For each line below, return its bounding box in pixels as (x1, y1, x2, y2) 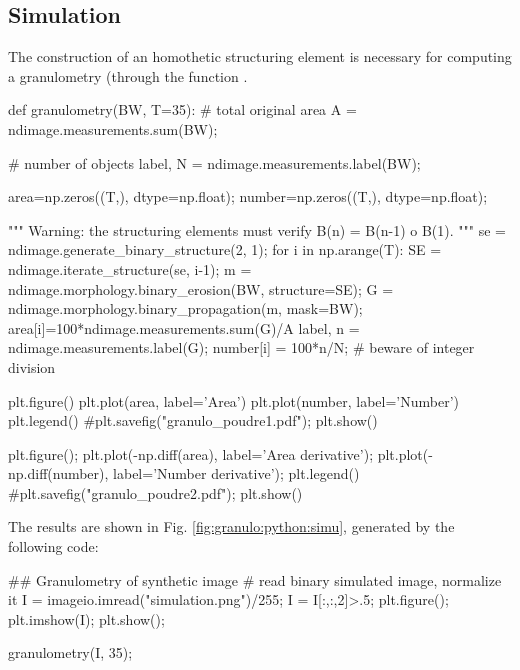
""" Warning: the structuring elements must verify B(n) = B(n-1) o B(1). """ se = (8, 219, 506, 240)
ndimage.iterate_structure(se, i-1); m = (8, 258, 252, 279)
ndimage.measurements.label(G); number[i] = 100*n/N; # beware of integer (8, 337, 475, 358)
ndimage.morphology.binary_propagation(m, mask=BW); (8, 298, 363, 319)
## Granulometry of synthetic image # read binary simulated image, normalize (8, 569, 502, 590)
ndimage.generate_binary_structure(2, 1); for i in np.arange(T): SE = (8, 239, 442, 260)
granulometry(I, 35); (8, 642, 133, 663)
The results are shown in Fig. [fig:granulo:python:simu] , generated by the (8, 516, 455, 537)
